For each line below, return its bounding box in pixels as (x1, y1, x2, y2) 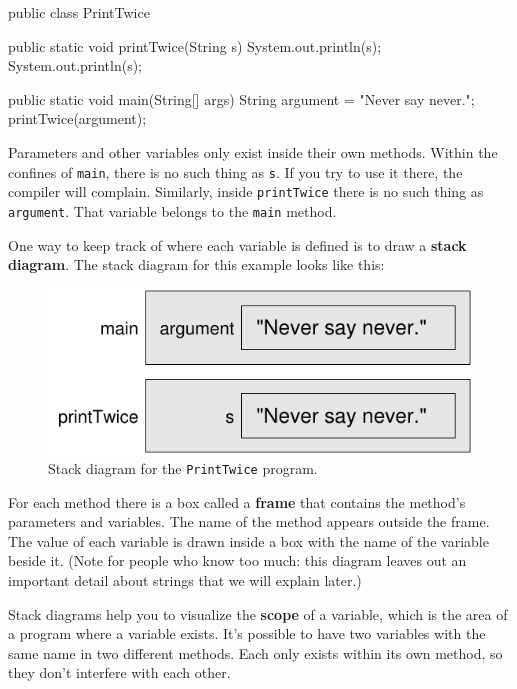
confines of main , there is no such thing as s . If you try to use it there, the (8, 161, 463, 182)
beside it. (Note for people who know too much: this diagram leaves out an (8, 550, 467, 571)
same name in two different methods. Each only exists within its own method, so (8, 642, 503, 663)
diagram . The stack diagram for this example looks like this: (8, 254, 385, 275)
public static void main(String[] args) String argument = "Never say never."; (8, 88, 475, 109)
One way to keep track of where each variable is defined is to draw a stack (8, 234, 467, 255)
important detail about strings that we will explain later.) (8, 570, 362, 591)
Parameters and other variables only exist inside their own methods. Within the (8, 141, 498, 162)
